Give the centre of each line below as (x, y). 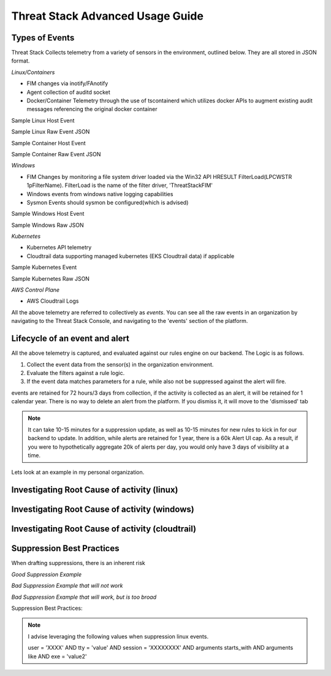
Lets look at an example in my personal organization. (78, 473)
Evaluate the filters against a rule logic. (76, 373)
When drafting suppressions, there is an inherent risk (78, 563)
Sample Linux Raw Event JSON (51, 132)
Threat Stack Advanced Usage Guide (107, 16)
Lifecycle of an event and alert (70, 339)
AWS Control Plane (36, 290)
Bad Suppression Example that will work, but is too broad (84, 597)
